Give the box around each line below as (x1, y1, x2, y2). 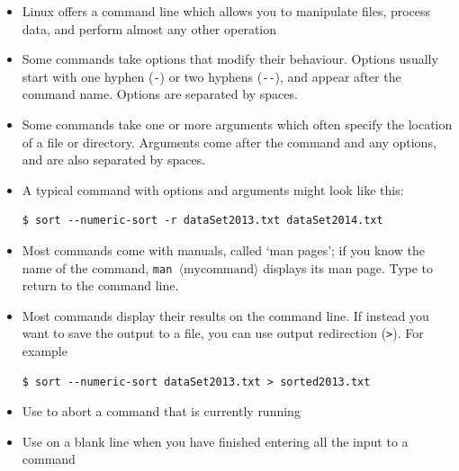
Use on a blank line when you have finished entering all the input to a (22, 431, 409, 450)
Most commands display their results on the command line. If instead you (22, 306, 429, 324)
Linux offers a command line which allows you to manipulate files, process (22, 2, 431, 20)
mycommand (183, 262, 255, 276)
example (22, 342, 67, 360)
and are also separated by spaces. (22, 150, 206, 169)
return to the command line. (22, 276, 179, 295)
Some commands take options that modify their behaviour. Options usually (22, 49, 438, 68)
